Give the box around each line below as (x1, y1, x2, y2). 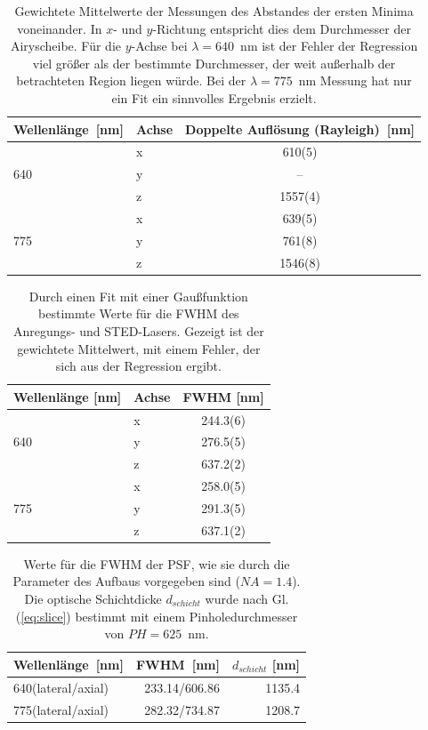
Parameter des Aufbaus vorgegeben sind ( (12, 572, 240, 590)
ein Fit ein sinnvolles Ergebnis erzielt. (111, 88, 317, 107)
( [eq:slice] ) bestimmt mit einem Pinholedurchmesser (15, 606, 298, 625)
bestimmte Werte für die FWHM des (38, 304, 239, 323)
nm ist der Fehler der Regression (240, 36, 418, 55)
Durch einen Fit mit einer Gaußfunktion (28, 286, 248, 305)
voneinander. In (17, 19, 102, 37)
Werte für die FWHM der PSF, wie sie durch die (23, 554, 290, 573)
